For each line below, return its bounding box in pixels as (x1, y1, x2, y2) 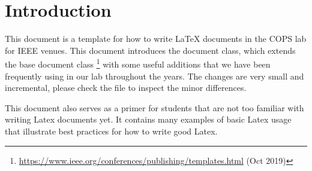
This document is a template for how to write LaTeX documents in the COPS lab (5, 32, 307, 45)
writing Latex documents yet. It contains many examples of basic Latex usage (5, 113, 292, 126)
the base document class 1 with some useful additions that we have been (5, 56, 271, 70)
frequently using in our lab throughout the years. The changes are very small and (5, 69, 304, 82)
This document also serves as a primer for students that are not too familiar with (5, 101, 304, 114)
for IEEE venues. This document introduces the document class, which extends (5, 44, 296, 56)
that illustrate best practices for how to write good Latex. (5, 124, 218, 137)
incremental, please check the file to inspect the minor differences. (5, 81, 247, 94)
